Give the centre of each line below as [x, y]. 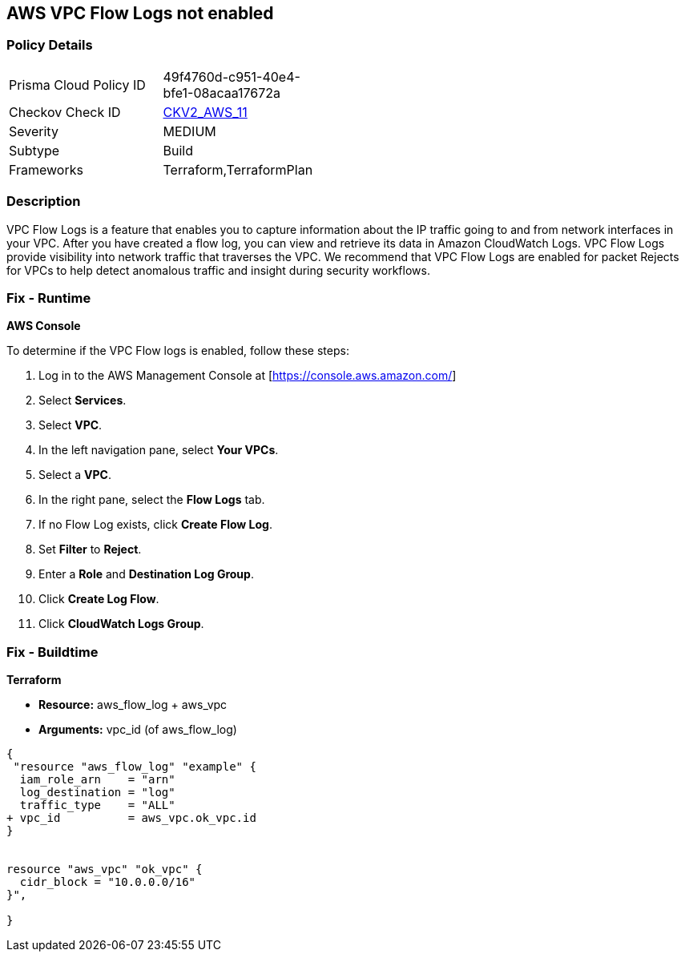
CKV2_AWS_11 [205, 112]
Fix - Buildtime [52, 652]
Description [44, 201]
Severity [34, 131]
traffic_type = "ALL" [97, 805]
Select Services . [83, 401]
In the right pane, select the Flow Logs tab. [152, 500]
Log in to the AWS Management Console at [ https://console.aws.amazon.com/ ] [248, 376]
